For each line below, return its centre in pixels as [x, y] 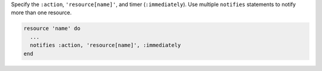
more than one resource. [41, 13]
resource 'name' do [52, 29]
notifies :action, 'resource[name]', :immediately [106, 45]
